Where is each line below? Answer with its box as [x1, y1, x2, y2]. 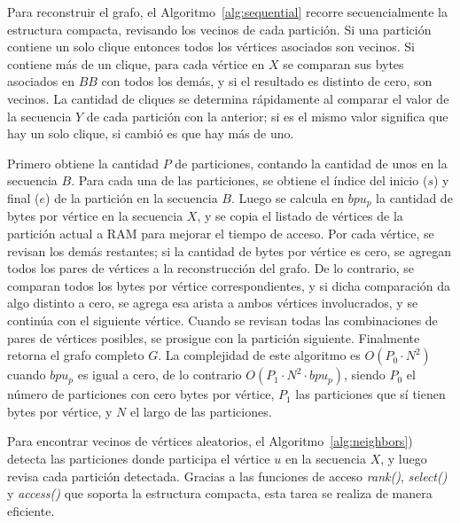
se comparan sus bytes [283, 54, 404, 73]
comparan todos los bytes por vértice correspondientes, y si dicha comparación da [7, 276, 451, 294]
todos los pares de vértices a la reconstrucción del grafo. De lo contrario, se [7, 259, 414, 277]
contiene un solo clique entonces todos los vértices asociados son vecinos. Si [7, 37, 415, 56]
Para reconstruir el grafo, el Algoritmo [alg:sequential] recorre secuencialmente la [7, 3, 448, 20]
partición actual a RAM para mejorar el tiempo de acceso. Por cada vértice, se [7, 223, 434, 242]
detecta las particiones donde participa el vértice [7, 449, 270, 467]
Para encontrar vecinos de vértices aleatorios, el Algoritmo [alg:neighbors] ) [7, 432, 413, 450]
